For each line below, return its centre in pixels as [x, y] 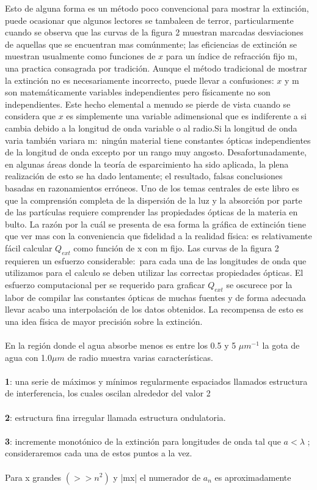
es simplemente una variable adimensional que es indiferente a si [186, 116]
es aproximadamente [253, 477]
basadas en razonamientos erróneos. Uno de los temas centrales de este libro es [152, 187]
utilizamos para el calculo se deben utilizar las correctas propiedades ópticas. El [154, 273]
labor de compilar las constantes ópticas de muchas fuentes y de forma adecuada [155, 297]
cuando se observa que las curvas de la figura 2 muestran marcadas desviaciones [154, 32]
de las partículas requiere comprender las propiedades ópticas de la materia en [151, 212]
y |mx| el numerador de [157, 477]
